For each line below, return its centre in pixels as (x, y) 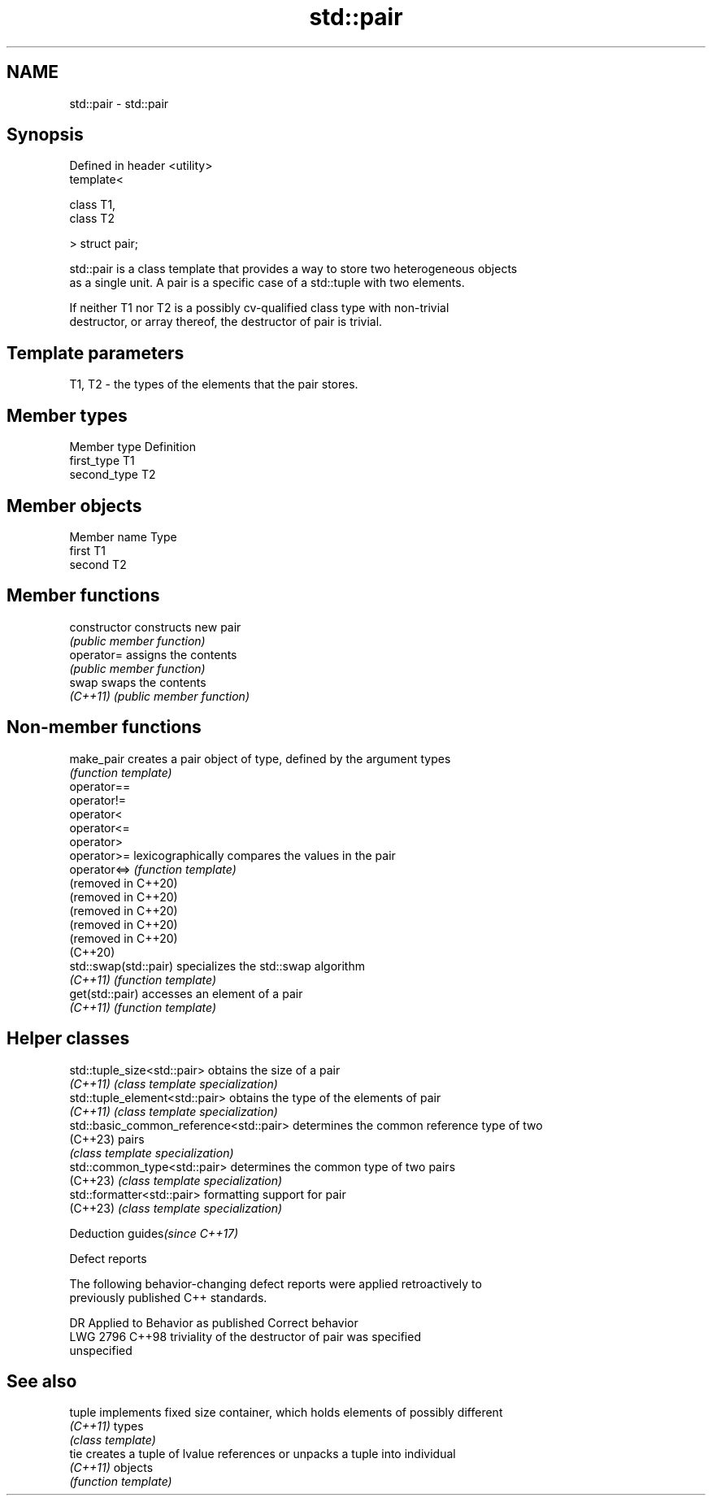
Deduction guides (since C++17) (154, 1233)
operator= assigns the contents (153, 654)
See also (42, 1381)
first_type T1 (102, 461)
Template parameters (96, 353)
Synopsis (45, 135)
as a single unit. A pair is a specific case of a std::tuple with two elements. (267, 283)
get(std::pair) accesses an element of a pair (186, 993)
